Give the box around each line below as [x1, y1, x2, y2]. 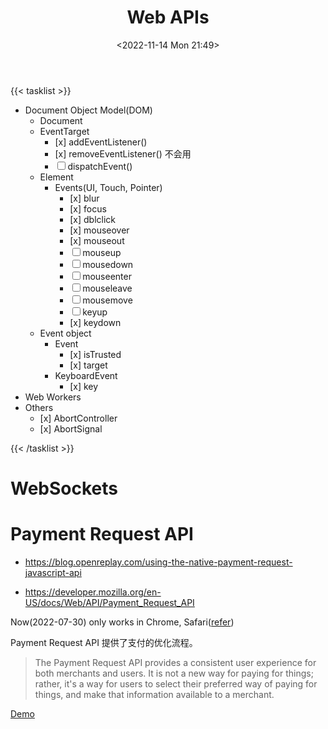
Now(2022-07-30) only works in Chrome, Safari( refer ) [10, 616, 235, 628]
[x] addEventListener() [54, 136, 148, 148]
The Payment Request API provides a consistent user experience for [34, 657, 317, 669]
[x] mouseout [69, 234, 125, 246]
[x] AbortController [39, 412, 118, 424]
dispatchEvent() [67, 160, 133, 172]
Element [39, 171, 74, 183]
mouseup [82, 246, 122, 258]
